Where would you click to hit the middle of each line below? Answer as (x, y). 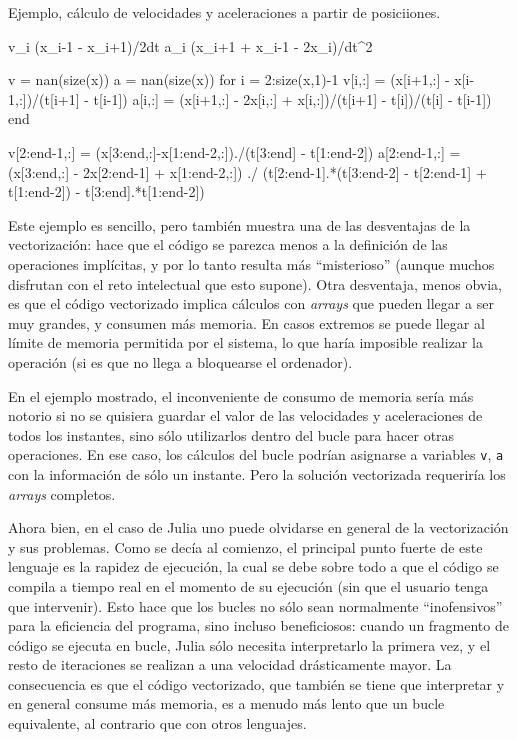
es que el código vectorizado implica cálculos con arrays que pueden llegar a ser (251, 303)
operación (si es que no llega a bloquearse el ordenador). (180, 361)
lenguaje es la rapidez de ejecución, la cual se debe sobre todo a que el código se (253, 566)
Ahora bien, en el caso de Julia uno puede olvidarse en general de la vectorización (258, 527)
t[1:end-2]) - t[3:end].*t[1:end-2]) (106, 191)
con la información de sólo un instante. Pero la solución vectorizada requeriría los (257, 473)
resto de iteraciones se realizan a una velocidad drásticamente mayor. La (230, 664)
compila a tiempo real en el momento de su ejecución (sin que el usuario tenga (248, 585)
